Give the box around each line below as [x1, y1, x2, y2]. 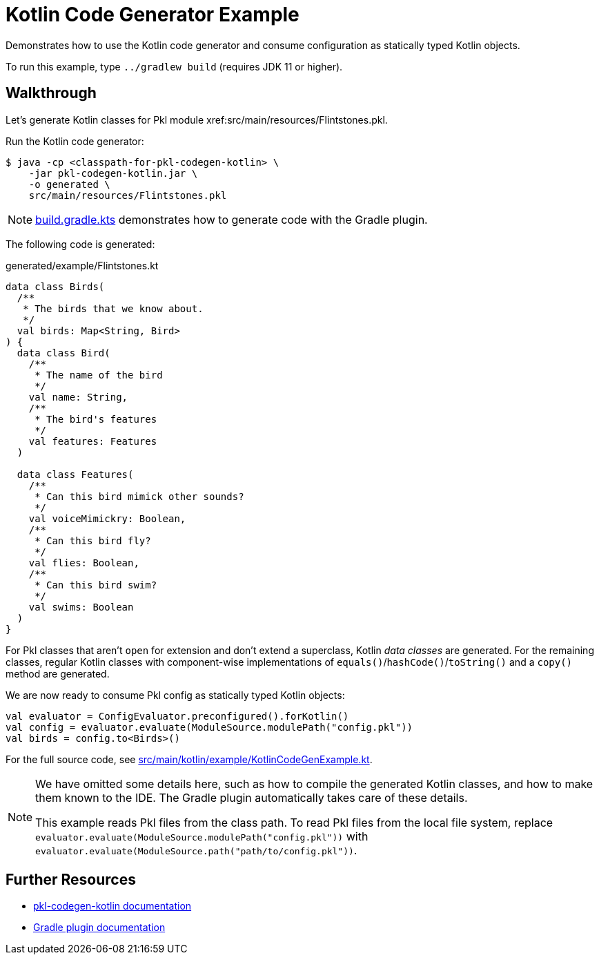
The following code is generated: [6, 238, 155, 250]
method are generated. [6, 667, 110, 680]
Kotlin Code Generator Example [6, 3, 299, 26]
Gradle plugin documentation [33, 921, 166, 934]
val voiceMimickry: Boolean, [28, 512, 186, 524]
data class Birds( [6, 280, 105, 292]
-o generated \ [28, 178, 110, 190]
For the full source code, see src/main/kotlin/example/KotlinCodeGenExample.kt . [6, 753, 373, 765]
